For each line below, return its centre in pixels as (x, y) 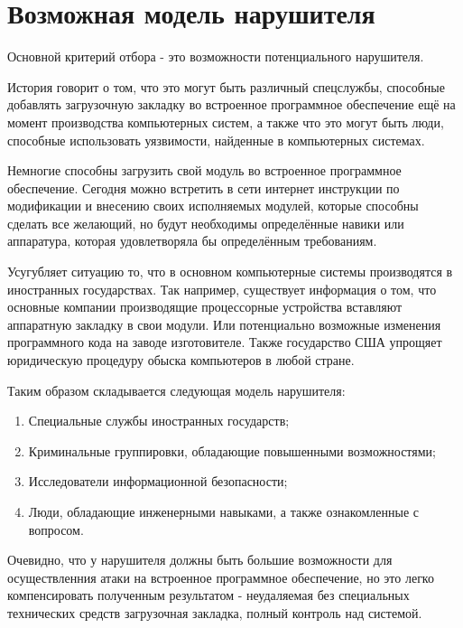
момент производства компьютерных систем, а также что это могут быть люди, (226, 122)
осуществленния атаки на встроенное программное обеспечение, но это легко (221, 577)
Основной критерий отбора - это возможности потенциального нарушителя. (216, 56)
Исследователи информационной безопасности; (158, 481)
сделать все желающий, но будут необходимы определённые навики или (206, 223)
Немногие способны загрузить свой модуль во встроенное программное (204, 170)
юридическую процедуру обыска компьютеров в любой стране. (181, 360)
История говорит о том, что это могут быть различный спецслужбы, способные (226, 86)
